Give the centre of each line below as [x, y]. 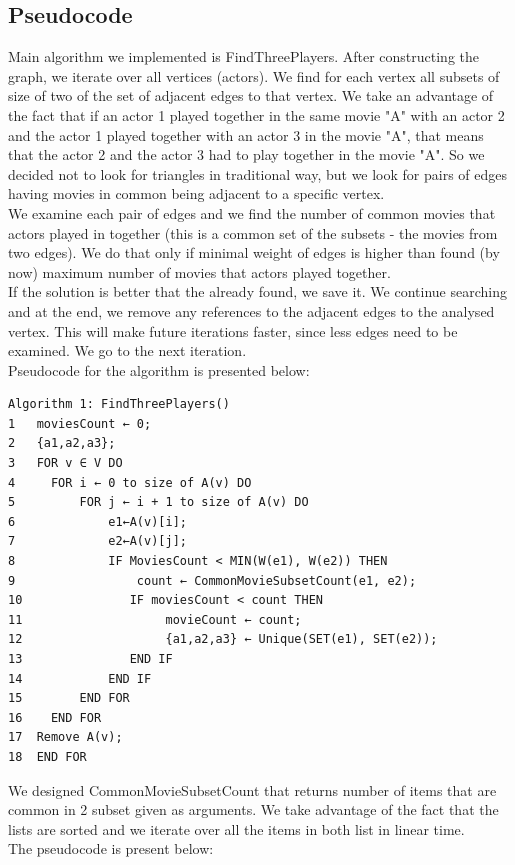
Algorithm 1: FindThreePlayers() [119, 404]
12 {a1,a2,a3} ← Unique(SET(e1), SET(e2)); [223, 639]
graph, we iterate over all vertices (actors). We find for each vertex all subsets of [254, 75]
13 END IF [90, 659]
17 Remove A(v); [65, 737]
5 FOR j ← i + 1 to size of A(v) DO [158, 502]
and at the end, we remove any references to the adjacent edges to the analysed [251, 310]
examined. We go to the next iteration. [127, 350]
